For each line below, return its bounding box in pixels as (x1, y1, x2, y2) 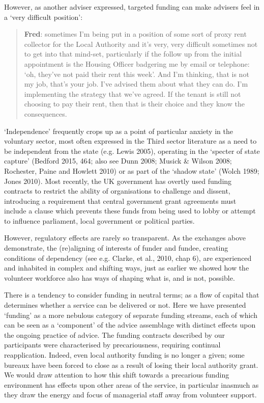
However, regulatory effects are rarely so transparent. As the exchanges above (4, 232, 246, 243)
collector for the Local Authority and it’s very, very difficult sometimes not (24, 38, 258, 49)
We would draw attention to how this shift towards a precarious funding (4, 369, 229, 380)
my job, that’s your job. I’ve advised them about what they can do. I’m (24, 78, 248, 89)
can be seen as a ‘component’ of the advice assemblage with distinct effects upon (4, 319, 256, 330)
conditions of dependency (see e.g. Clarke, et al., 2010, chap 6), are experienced (4, 252, 252, 263)
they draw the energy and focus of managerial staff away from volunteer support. (4, 389, 257, 400)
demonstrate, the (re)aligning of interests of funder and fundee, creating (4, 243, 228, 253)
